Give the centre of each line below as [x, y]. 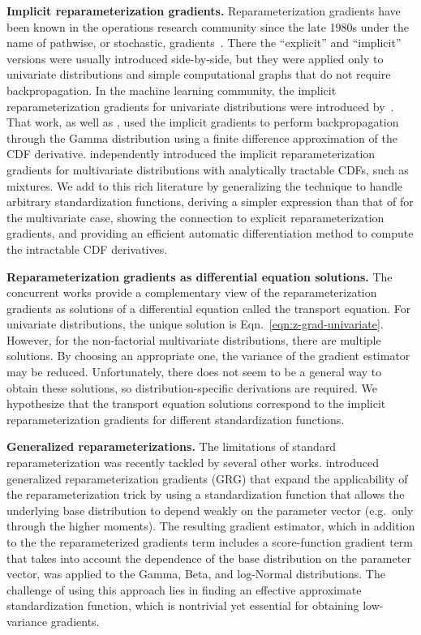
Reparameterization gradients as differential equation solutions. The [200, 276]
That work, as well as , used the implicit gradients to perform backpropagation [203, 122]
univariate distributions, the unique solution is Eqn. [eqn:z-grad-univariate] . [195, 324]
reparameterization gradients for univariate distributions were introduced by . [200, 106]
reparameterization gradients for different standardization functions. [176, 419]
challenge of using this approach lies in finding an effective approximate [184, 589]
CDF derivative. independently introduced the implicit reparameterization [191, 154]
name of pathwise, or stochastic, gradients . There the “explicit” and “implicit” [204, 43]
